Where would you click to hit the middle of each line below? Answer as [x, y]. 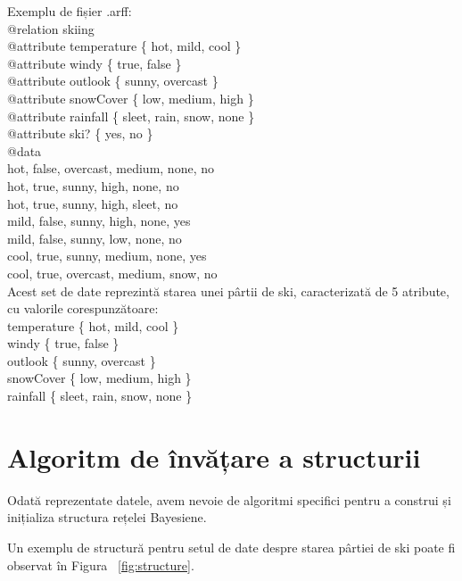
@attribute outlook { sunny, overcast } [113, 81]
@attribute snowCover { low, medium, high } [131, 98]
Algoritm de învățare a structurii [214, 456]
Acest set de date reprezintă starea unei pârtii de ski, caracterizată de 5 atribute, [228, 290]
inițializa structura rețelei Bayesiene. [107, 517]
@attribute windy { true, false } [95, 63]
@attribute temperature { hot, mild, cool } [124, 46]
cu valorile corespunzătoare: [83, 308]
